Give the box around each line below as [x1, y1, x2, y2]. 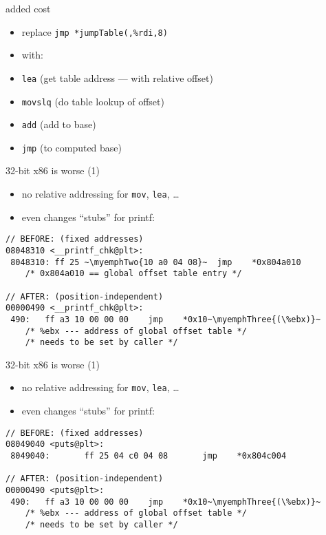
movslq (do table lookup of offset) [21, 94, 164, 108]
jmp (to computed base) [21, 140, 122, 154]
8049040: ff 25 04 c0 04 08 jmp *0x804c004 [10, 451, 287, 461]
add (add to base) [21, 117, 96, 132]
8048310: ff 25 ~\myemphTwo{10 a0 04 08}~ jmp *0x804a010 [10, 257, 301, 267]
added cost [6, 1, 51, 15]
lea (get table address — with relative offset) [21, 70, 213, 85]
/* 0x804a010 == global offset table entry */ [25, 269, 242, 279]
